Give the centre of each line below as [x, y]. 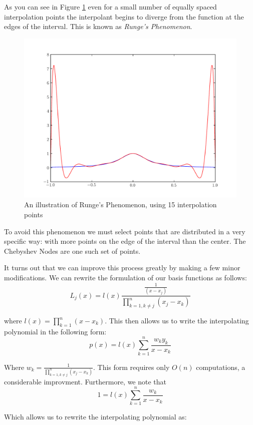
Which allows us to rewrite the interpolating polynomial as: [95, 417]
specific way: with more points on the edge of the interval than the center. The [125, 241]
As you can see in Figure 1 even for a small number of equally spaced [110, 7]
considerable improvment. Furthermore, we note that [85, 381]
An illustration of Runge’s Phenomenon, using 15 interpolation [120, 204]
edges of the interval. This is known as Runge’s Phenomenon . [98, 26]
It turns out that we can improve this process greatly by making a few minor [122, 268]
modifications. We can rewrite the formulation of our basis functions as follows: [125, 277]
